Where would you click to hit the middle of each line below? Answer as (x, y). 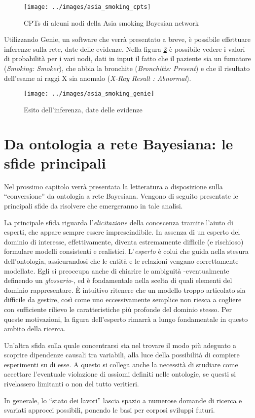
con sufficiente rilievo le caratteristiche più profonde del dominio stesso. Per (118, 309)
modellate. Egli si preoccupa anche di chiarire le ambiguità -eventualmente (117, 270)
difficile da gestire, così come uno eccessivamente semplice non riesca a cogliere (123, 299)
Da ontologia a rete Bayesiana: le (119, 143)
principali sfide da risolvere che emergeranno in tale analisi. (93, 205)
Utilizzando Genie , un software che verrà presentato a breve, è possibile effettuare (127, 39)
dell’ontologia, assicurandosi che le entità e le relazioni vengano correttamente (121, 261)
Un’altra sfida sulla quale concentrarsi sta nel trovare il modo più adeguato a (120, 345)
